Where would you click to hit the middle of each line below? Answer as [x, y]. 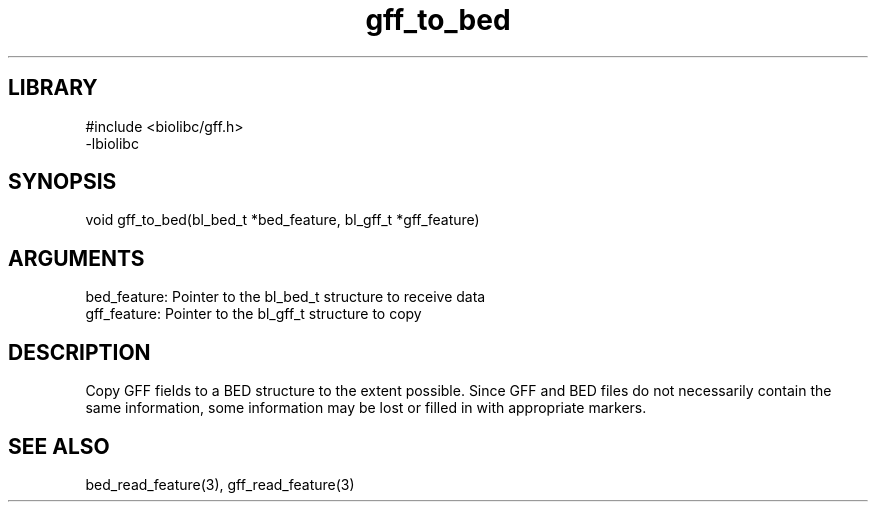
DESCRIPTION [79, 352]
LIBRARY [53, 88]
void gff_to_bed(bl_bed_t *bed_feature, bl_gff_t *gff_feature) [282, 220]
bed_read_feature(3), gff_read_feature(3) [220, 484]
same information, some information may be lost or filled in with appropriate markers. [366, 408]
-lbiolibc [112, 143]
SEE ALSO [59, 446]
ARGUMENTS [76, 258]
